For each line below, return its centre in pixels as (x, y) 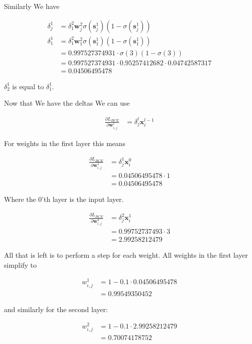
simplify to (20, 264)
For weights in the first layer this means (65, 143)
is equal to (28, 86)
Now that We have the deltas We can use (67, 103)
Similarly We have (32, 6)
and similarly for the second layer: (56, 309)
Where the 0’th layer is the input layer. (64, 199)
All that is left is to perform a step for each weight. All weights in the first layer (126, 255)
